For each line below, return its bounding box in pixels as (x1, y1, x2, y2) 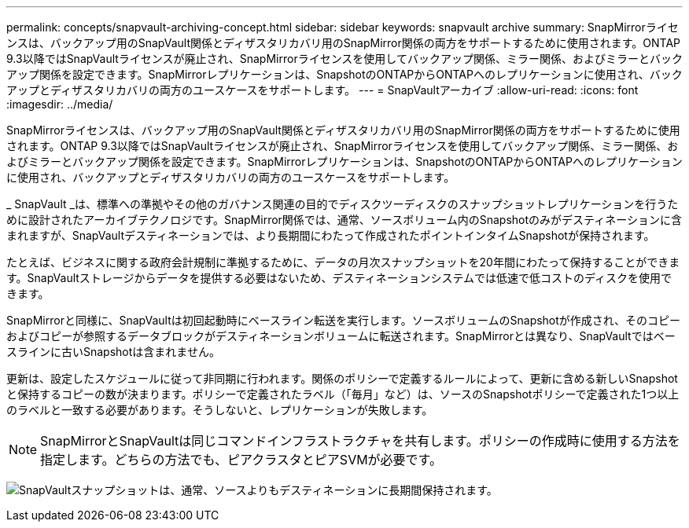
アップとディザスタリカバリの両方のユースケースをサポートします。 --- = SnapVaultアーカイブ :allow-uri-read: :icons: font (6, 83, 639, 97)
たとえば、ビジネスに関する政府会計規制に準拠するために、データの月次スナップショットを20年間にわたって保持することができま (6, 255, 680, 269)
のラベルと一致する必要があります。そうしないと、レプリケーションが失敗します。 (6, 403, 433, 416)
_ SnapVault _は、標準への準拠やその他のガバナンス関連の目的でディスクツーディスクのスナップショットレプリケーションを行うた (6, 197, 679, 211)
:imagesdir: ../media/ (6, 97, 113, 111)
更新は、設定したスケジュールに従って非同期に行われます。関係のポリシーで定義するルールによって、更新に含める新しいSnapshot (6, 372, 678, 385)
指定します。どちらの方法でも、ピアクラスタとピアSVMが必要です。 (40, 452, 443, 467)
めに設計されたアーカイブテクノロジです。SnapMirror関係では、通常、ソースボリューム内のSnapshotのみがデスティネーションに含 (6, 213, 682, 226)
